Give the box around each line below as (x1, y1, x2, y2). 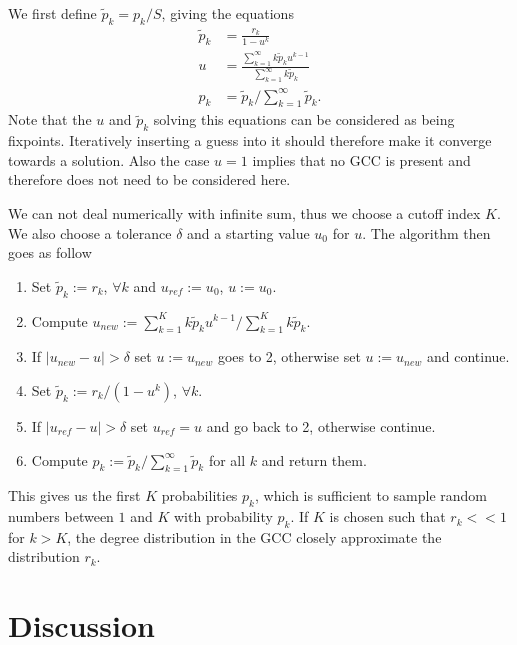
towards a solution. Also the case (8, 149, 210, 170)
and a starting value (187, 222, 310, 243)
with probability (174, 506, 273, 527)
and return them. (261, 449, 367, 470)
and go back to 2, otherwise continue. (206, 415, 436, 436)
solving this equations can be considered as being (153, 109, 455, 130)
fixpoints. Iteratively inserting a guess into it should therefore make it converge (8, 130, 492, 151)
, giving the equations (161, 3, 294, 23)
